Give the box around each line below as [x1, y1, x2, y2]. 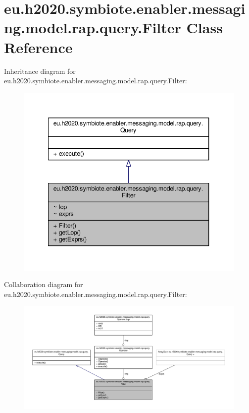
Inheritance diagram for [4, 65, 76, 76]
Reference [4, 37, 73, 57]
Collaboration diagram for [4, 279, 83, 290]
